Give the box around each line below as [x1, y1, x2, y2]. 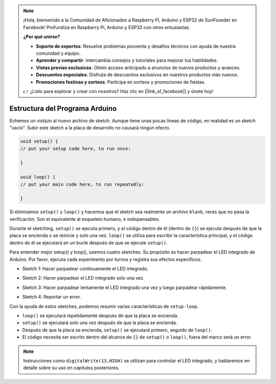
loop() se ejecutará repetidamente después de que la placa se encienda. [22, 312, 179, 319]
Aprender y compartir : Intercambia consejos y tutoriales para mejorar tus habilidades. [36, 57, 218, 63]
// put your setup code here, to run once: [20, 146, 131, 151]
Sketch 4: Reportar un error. [22, 294, 81, 300]
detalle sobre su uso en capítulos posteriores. [23, 365, 120, 371]
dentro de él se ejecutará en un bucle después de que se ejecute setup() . [9, 239, 168, 245]
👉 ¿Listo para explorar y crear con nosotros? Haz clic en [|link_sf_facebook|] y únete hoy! [23, 88, 214, 94]
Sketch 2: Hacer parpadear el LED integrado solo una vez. [22, 275, 145, 281]
